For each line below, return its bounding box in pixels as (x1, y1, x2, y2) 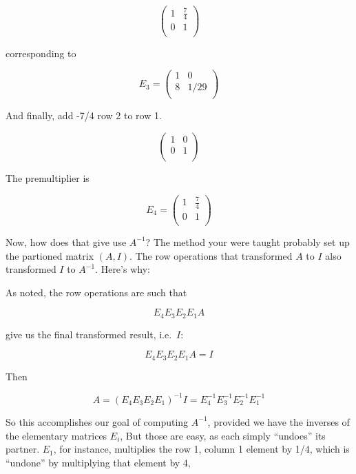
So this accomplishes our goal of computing (6, 414, 189, 429)
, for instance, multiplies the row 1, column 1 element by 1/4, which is (53, 442, 350, 456)
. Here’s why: (95, 262, 150, 276)
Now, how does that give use (6, 234, 127, 249)
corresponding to (6, 45, 76, 60)
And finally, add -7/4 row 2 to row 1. (6, 108, 162, 123)
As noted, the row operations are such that (6, 285, 187, 299)
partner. (6, 442, 40, 456)
